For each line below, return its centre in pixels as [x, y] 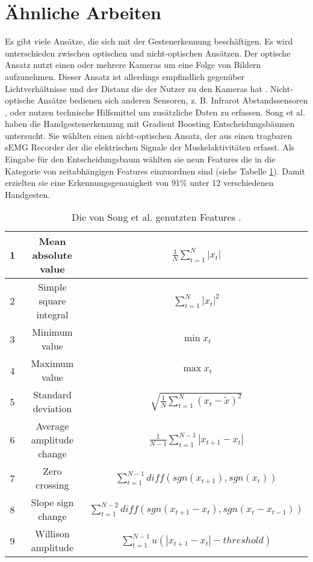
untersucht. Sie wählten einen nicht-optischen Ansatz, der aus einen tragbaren [149, 135]
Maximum [52, 363]
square [52, 301]
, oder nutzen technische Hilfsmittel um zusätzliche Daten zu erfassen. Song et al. [155, 112]
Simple [52, 287]
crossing [52, 485]
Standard [52, 395]
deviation [52, 409]
